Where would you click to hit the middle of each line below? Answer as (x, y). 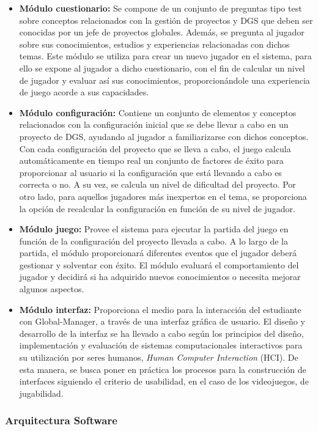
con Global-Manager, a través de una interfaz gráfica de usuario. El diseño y (162, 321)
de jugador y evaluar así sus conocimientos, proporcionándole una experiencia (165, 80)
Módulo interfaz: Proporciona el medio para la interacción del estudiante (160, 309)
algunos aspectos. (52, 289)
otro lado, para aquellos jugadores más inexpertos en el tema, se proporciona (163, 196)
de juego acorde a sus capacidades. (84, 92)
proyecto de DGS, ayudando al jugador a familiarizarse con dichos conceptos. (164, 136)
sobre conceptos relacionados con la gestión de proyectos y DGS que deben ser (166, 20)
